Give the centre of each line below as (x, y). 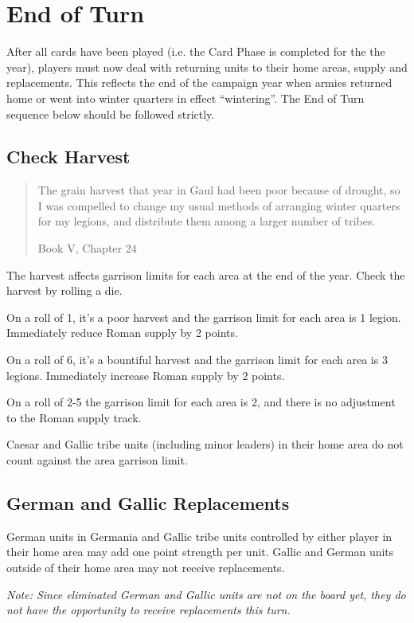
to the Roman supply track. (74, 417)
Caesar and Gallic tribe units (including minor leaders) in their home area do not (205, 444)
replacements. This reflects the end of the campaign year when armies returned (199, 82)
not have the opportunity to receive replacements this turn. (148, 610)
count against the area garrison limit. (97, 460)
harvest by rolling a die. (64, 290)
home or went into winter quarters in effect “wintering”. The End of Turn (186, 98)
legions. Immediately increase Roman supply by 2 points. (146, 375)
